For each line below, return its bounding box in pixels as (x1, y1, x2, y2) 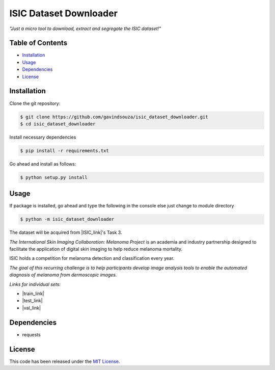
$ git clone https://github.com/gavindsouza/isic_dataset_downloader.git (20, 114, 208, 120)
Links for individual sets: (9, 281, 61, 287)
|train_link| (22, 290, 44, 297)
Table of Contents (9, 39, 68, 47)
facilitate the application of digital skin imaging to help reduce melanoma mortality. (9, 246, 183, 252)
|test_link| (22, 298, 43, 304)
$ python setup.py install (20, 174, 88, 180)
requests (22, 331, 41, 337)
